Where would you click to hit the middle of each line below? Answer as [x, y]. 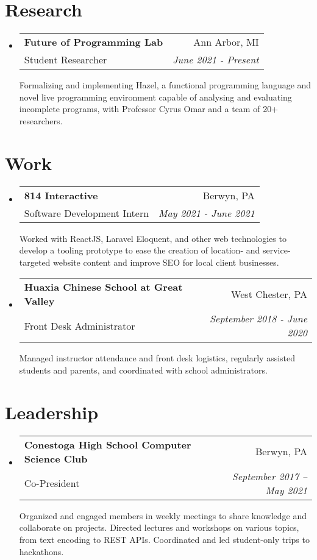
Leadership [52, 412]
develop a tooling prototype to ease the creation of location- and [140, 250]
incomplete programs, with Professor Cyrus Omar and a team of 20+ [149, 109]
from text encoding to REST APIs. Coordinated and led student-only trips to [164, 539]
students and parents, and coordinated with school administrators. [143, 370]
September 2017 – [269, 476]
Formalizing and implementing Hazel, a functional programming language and [165, 85]
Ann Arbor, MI [226, 42]
